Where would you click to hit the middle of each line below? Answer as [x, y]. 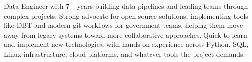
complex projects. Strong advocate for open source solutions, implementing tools [126, 15]
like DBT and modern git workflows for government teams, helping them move [124, 25]
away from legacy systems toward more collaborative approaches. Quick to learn [126, 34]
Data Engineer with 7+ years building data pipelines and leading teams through [126, 6]
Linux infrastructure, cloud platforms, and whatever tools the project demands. [125, 53]
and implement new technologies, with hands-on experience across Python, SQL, [126, 44]
